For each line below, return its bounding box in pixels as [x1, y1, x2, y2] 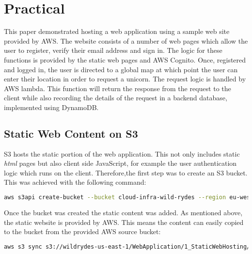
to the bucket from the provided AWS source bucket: [4, 226, 161, 237]
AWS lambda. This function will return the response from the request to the [4, 83, 231, 93]
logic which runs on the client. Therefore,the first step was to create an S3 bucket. [4, 167, 248, 177]
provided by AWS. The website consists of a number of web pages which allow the [4, 35, 248, 46]
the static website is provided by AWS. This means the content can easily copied [4, 217, 244, 227]
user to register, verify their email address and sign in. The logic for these [4, 45, 222, 55]
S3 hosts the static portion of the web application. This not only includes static [4, 148, 240, 159]
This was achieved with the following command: [4, 177, 146, 187]
